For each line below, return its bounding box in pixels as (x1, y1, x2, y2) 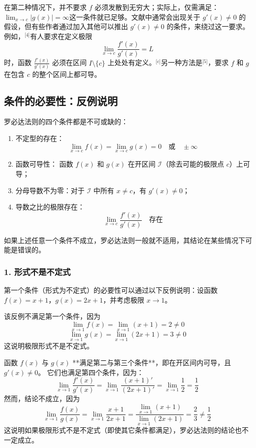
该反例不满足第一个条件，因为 (4, 311, 100, 321)
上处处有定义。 (107, 57, 156, 68)
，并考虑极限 (103, 294, 145, 305)
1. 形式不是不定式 (4, 265, 71, 277)
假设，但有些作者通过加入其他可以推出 (4, 21, 128, 32)
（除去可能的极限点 (162, 159, 224, 169)
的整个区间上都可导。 (32, 69, 101, 79)
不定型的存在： (15, 133, 64, 143)
